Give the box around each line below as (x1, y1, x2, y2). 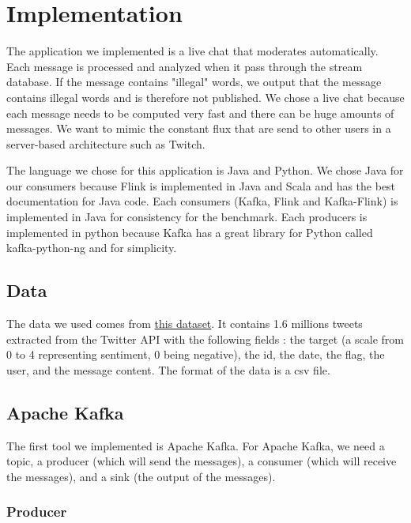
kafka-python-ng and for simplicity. (6, 239, 177, 256)
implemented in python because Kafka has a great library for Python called (6, 224, 373, 240)
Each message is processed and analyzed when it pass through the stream (6, 58, 363, 74)
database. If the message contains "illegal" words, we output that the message (6, 73, 382, 90)
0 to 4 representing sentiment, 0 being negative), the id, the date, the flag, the (6, 346, 385, 363)
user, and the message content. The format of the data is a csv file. (6, 361, 330, 378)
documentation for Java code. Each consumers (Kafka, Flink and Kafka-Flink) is (6, 193, 398, 209)
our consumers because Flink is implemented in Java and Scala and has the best (6, 177, 396, 194)
